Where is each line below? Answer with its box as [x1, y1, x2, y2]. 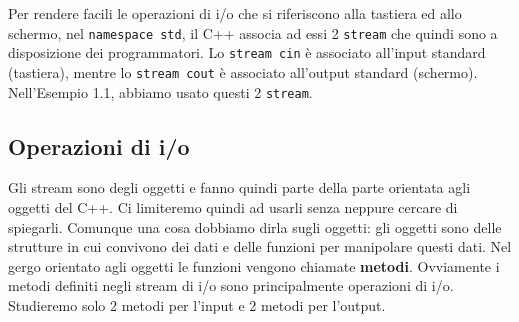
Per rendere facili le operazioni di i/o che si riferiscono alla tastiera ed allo [8, 3, 462, 23]
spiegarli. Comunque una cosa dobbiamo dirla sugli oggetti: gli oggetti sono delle [8, 216, 502, 237]
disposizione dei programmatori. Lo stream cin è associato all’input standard [8, 42, 486, 63]
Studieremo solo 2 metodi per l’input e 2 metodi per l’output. [8, 294, 386, 315]
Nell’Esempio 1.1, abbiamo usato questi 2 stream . [8, 81, 313, 102]
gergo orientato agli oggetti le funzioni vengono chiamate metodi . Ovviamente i [8, 255, 500, 276]
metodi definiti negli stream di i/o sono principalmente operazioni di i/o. [8, 275, 454, 296]
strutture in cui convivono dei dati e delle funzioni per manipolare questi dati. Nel [8, 236, 512, 257]
